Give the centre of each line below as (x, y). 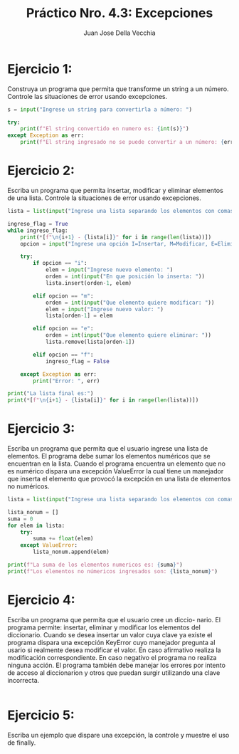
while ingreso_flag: (38, 230)
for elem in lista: (36, 525)
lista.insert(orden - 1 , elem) (89, 283)
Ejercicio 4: (42, 600)
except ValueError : (49, 545)
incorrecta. (23, 680)
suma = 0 (20, 519)
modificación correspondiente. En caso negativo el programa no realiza (112, 657)
